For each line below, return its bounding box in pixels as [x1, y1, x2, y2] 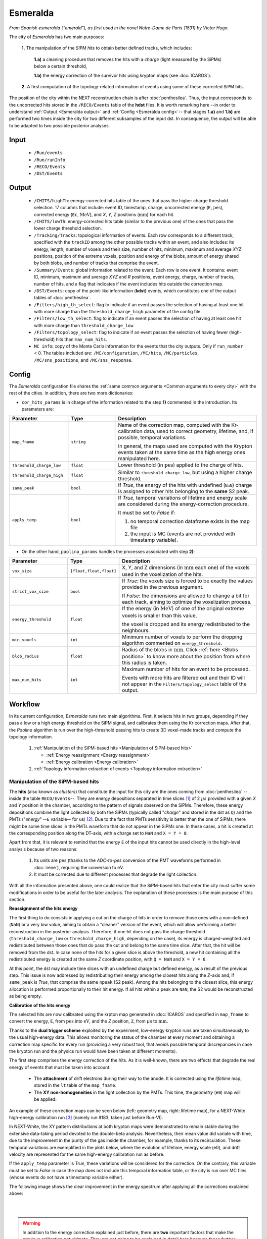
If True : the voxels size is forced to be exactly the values [122, 577, 253, 584]
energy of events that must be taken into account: [9, 1064, 111, 1070]
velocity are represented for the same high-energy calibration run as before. [9, 1151, 165, 1157]
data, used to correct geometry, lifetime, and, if [143, 428, 254, 435]
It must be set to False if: [118, 509, 176, 516]
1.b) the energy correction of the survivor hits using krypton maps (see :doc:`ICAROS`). [34, 72, 212, 78]
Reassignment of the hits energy [9, 905, 78, 911]
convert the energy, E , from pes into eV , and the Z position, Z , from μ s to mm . [9, 1018, 168, 1024]
